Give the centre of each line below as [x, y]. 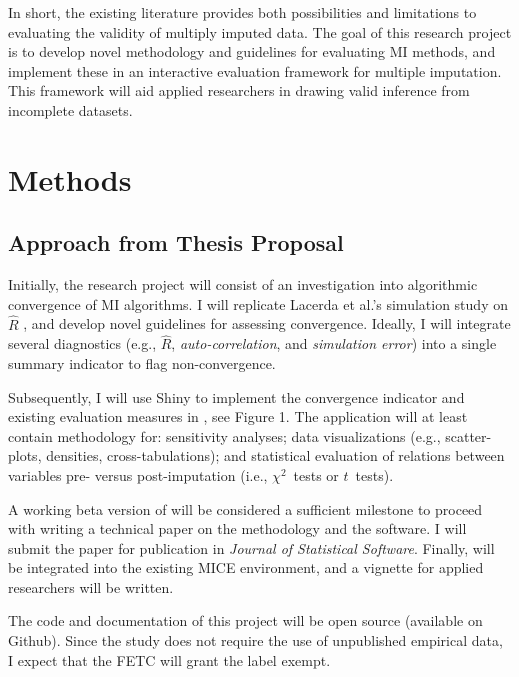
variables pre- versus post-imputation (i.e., [138, 474]
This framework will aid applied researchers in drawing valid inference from [239, 90]
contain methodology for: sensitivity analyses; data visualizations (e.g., [224, 435]
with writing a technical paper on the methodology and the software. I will [237, 528]
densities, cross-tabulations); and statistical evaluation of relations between [275, 455]
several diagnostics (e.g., [82, 343]
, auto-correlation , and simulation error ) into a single [334, 343]
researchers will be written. [91, 586]
